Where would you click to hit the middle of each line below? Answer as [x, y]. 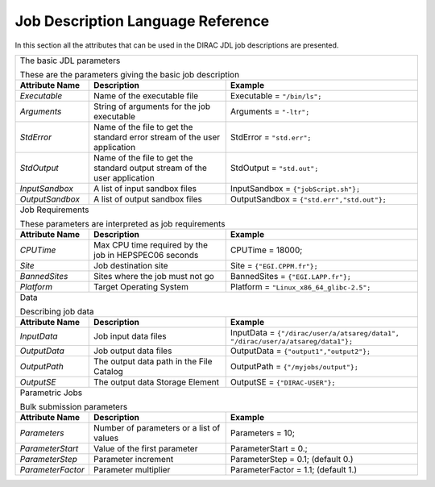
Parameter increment [134, 459]
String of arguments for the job [152, 106]
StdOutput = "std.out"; [274, 168]
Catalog [109, 371]
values [106, 438]
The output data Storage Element [156, 381]
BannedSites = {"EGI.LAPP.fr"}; [291, 276]
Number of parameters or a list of [157, 427]
